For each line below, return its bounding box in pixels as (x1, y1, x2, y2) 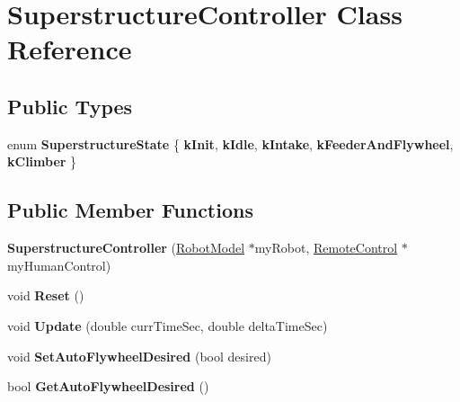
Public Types (7, 92, 133, 120)
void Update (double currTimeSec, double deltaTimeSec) (7, 316, 328, 335)
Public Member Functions (7, 196, 253, 224)
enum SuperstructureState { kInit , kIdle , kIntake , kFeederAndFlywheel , (7, 134, 454, 153)
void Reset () (7, 286, 84, 305)
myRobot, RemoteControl (254, 238, 398, 257)
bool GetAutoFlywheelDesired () (7, 377, 209, 396)
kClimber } (7, 152, 77, 171)
